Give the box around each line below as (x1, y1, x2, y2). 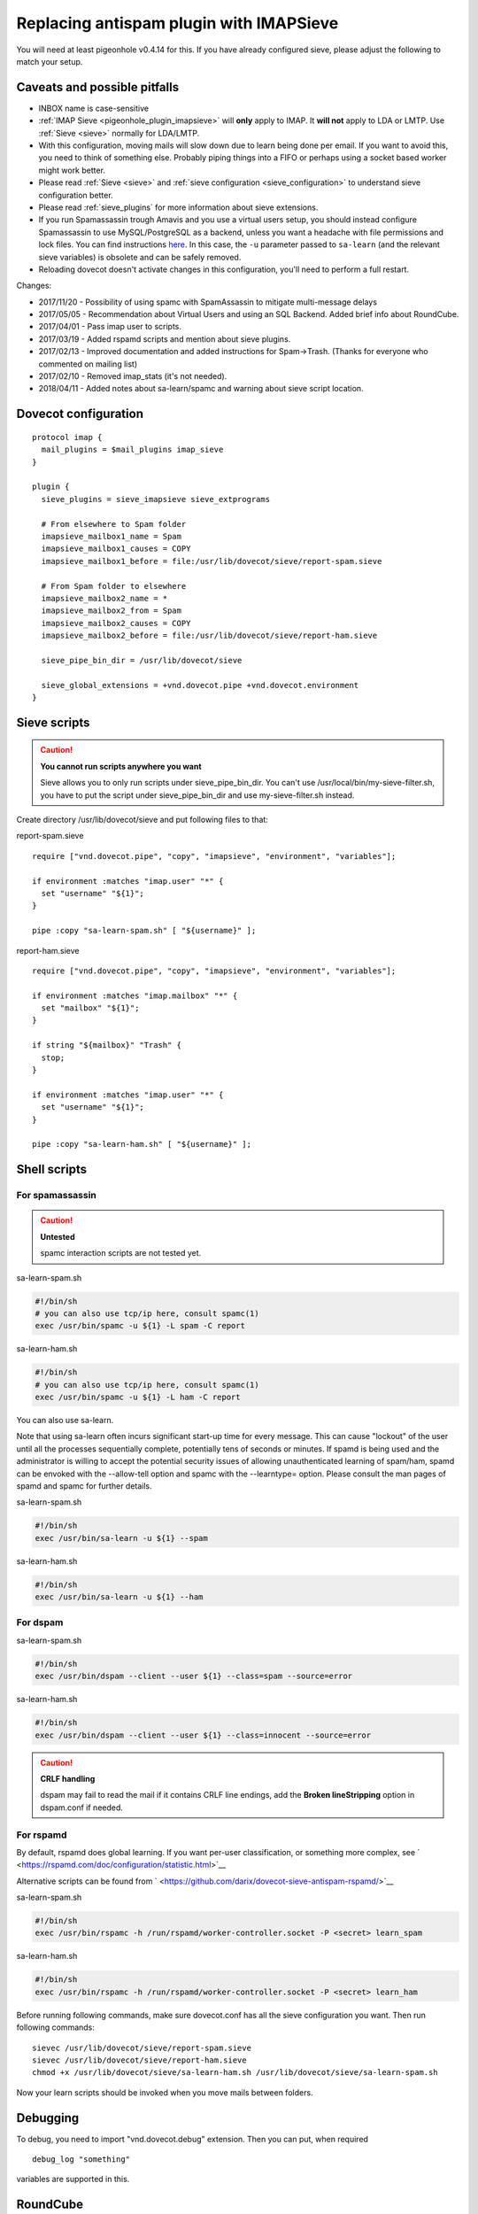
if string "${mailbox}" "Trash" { (32, 1041, 181, 1050)
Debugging (16, 2110, 80, 2125)
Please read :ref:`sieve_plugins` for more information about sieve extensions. (38, 202, 319, 213)
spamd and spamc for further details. (16, 1480, 152, 1491)
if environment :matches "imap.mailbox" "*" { (32, 990, 238, 1001)
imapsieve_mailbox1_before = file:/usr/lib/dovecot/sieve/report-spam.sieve (41, 556, 382, 566)
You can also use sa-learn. (16, 1415, 114, 1426)
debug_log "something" (32, 2155, 131, 2164)
